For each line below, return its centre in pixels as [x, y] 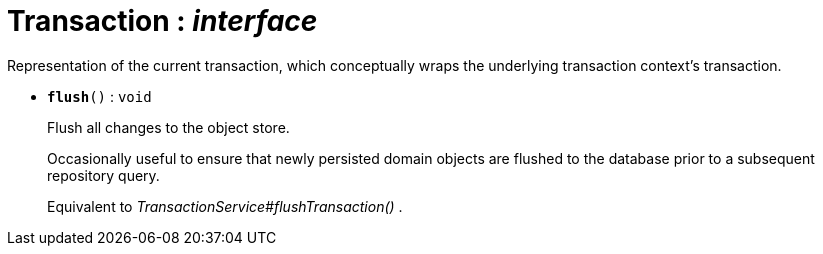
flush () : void [99, 96]
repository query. [103, 175]
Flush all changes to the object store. [168, 127]
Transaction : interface [162, 21]
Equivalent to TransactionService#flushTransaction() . [225, 206]
